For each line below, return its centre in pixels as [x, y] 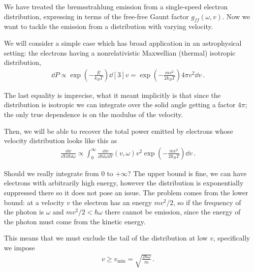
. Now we [236, 16]
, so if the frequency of [207, 202]
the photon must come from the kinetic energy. [75, 221]
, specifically [232, 238]
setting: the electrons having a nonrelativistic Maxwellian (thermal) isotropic [120, 52]
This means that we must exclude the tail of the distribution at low [106, 238]
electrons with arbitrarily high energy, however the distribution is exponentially [124, 183]
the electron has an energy [112, 202]
